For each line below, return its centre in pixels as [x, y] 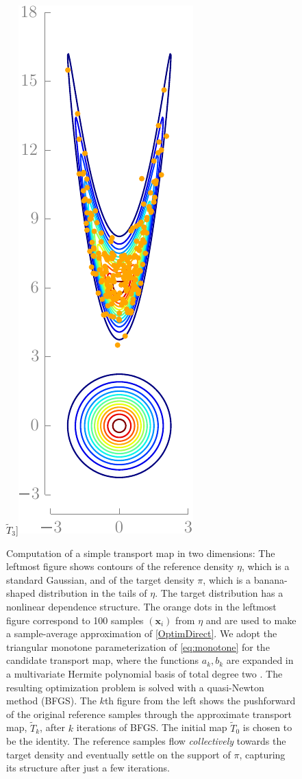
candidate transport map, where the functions [103, 660]
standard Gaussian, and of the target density [100, 579]
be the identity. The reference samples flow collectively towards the [146, 741]
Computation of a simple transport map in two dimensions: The [141, 553]
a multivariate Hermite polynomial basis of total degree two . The [144, 673]
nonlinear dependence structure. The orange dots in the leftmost [141, 606]
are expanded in [260, 660]
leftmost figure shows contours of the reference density [120, 566]
